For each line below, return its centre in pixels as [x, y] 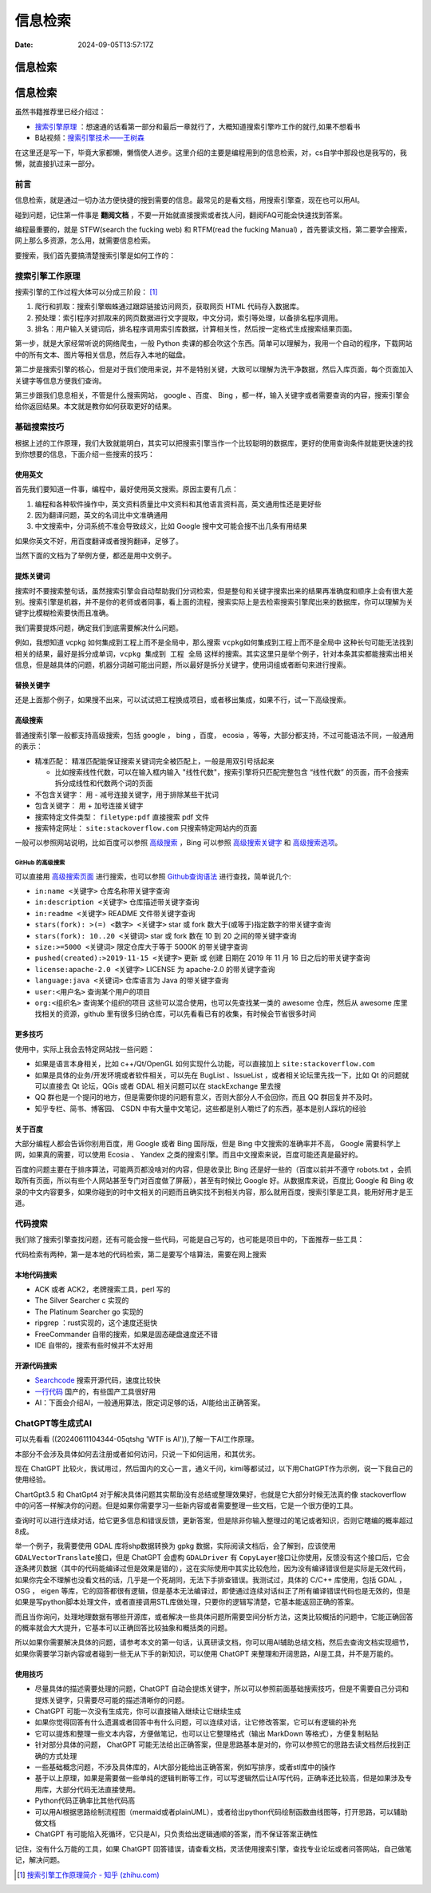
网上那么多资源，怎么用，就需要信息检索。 [85, 240]
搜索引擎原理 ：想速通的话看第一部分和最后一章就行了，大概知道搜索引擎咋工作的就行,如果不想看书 [198, 126]
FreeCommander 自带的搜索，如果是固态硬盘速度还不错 [127, 1334]
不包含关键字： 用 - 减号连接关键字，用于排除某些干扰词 [127, 794]
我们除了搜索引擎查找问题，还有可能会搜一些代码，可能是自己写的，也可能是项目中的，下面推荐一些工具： [190, 1240]
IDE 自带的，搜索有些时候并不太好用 [94, 1345]
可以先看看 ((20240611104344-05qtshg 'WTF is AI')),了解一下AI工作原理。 [137, 1439]
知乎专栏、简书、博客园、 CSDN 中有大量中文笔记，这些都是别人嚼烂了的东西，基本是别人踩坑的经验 [200, 1108]
